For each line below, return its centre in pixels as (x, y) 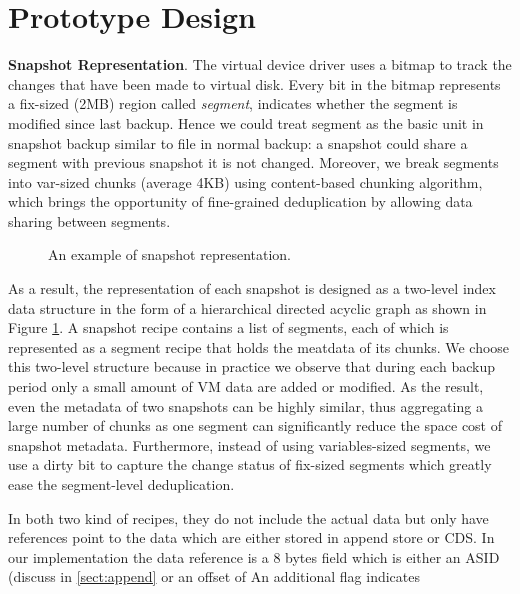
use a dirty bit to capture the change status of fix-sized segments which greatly (250, 464)
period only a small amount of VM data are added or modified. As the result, (246, 386)
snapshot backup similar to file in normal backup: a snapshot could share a (238, 142)
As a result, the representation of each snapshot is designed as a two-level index (252, 288)
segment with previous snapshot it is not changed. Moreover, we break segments (253, 162)
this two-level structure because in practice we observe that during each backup (251, 366)
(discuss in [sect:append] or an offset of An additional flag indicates (214, 576)
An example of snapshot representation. (169, 254)
